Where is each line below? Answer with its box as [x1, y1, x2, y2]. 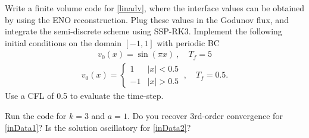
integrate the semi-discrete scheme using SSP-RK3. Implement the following [5, 25, 282, 37]
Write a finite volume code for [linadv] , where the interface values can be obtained [5, 2, 305, 14]
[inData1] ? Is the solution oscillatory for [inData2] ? [5, 121, 191, 133]
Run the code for [5, 110, 67, 122]
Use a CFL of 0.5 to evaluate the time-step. [5, 89, 164, 102]
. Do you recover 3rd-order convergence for [127, 110, 283, 122]
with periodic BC [157, 36, 220, 49]
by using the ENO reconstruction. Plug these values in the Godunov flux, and [5, 13, 289, 25]
